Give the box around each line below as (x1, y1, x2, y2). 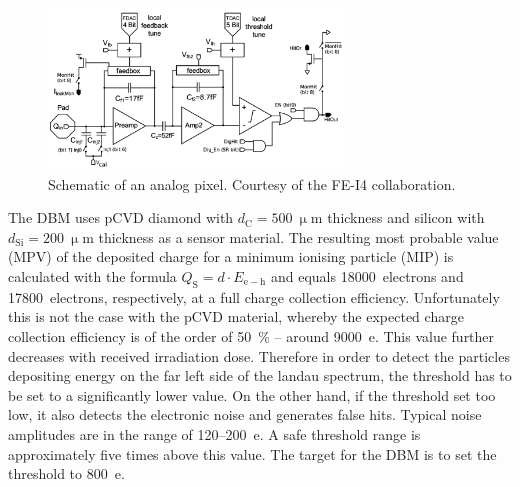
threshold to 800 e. (8, 463, 125, 484)
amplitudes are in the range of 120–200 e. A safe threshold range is (8, 423, 421, 444)
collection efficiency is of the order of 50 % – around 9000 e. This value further (8, 325, 495, 346)
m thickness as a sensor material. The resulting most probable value (82, 226, 499, 247)
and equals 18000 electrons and (270, 265, 464, 286)
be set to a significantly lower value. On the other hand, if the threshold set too (8, 384, 496, 405)
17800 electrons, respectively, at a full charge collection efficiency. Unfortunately (8, 286, 500, 307)
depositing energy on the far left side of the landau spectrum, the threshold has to (8, 365, 512, 386)
